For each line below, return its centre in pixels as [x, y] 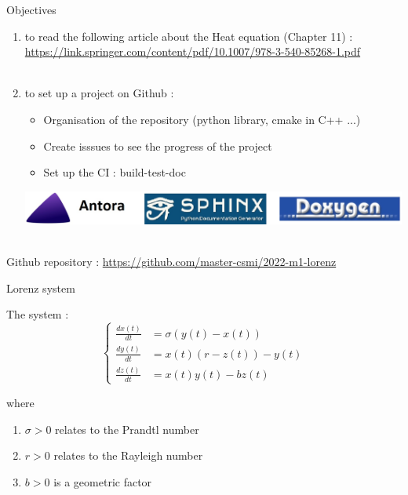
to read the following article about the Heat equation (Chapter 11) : [189, 36]
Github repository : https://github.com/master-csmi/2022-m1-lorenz [171, 262]
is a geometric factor [103, 481]
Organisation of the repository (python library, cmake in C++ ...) [202, 119]
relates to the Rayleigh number [128, 455]
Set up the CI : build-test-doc [115, 172]
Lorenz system [41, 288]
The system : [38, 314]
